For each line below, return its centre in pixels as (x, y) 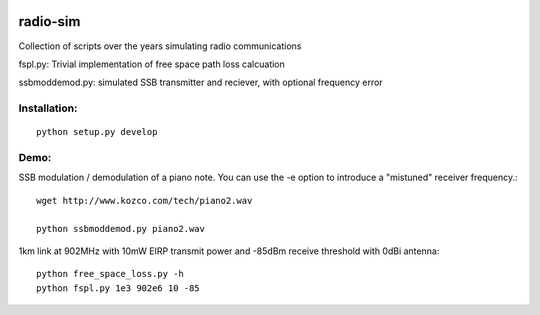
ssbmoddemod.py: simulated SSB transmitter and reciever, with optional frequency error (201, 82)
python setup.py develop (97, 132)
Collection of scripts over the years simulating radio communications (160, 46)
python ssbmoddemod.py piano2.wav (120, 228)
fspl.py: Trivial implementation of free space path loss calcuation (151, 64)
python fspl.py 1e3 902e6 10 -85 (118, 288)
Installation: (48, 108)
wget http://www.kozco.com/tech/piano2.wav (144, 200)
